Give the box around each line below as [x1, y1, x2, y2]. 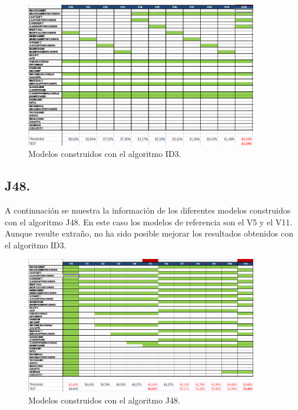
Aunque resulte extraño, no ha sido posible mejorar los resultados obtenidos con [5, 227, 293, 240]
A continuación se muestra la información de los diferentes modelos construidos [5, 204, 291, 216]
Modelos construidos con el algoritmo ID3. [28, 147, 181, 160]
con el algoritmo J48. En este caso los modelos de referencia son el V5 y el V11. [5, 215, 293, 228]
